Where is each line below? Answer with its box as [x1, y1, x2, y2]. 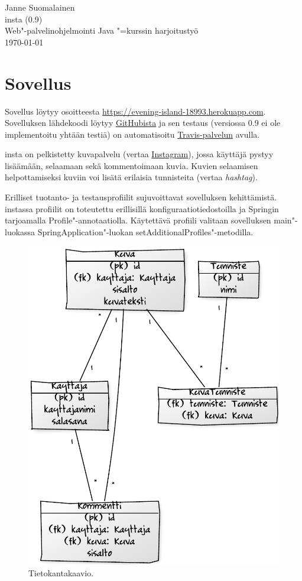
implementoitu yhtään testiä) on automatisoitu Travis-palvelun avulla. [5, 128, 260, 140]
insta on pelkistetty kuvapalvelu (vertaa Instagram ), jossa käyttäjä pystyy [5, 148, 274, 160]
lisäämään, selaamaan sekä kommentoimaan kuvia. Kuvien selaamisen [5, 159, 258, 171]
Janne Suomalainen [5, 1, 75, 13]
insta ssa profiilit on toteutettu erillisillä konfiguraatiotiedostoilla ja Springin [5, 202, 279, 215]
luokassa [5, 225, 35, 238]
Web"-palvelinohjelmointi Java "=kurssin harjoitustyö [5, 24, 199, 37]
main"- [274, 214, 298, 226]
